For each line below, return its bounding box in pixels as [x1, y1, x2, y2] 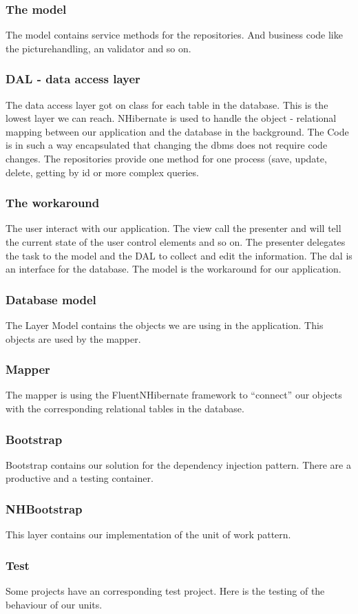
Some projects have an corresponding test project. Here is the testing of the [6, 584, 325, 598]
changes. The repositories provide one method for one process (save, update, [6, 151, 327, 165]
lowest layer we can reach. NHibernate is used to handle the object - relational [6, 111, 337, 125]
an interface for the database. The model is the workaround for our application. [6, 262, 341, 276]
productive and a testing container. [6, 471, 154, 485]
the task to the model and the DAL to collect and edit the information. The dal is [6, 248, 352, 262]
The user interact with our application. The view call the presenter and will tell [6, 221, 341, 235]
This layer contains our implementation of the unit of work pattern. [6, 527, 291, 542]
